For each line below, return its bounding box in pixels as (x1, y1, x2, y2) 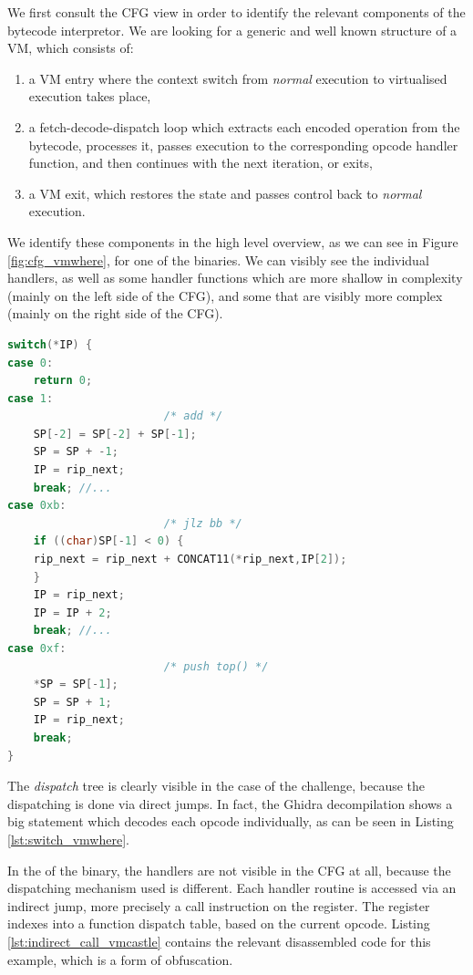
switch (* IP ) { (7, 337, 93, 351)
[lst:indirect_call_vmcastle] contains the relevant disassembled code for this (7, 931, 431, 950)
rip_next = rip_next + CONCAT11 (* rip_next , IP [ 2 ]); (33, 553, 347, 566)
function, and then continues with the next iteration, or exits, (28, 153, 373, 172)
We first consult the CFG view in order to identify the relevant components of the (7, 3, 466, 21)
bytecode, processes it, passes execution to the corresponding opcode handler (28, 135, 458, 154)
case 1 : (7, 391, 54, 405)
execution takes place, (28, 87, 151, 106)
